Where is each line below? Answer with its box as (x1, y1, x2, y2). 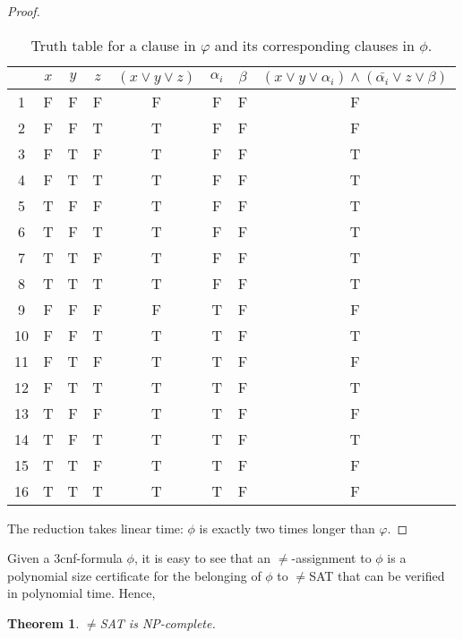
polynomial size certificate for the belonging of (7, 566, 262, 584)
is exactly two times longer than (199, 518, 375, 537)
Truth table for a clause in (30, 34, 196, 55)
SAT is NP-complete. (99, 613, 216, 632)
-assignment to (291, 549, 372, 567)
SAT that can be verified (309, 566, 445, 584)
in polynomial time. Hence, (7, 584, 156, 602)
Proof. (7, 2, 40, 20)
